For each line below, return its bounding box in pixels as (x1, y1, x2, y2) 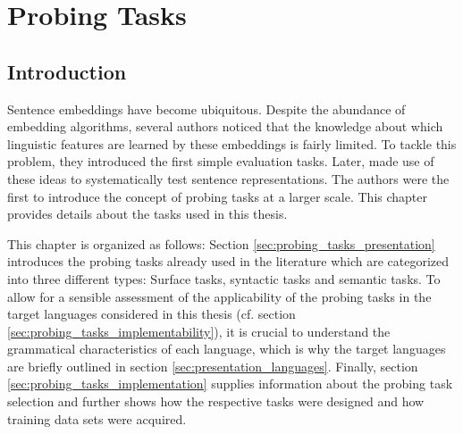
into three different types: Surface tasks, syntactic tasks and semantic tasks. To (7, 269, 441, 288)
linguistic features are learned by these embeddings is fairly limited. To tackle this (7, 134, 457, 153)
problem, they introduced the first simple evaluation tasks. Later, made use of (7, 152, 434, 171)
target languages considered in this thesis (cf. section (7, 305, 296, 323)
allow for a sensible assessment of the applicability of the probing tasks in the (7, 287, 432, 305)
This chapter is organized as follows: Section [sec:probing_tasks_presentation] (7, 234, 435, 253)
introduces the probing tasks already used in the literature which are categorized (7, 252, 450, 271)
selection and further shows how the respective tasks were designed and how (7, 392, 425, 411)
